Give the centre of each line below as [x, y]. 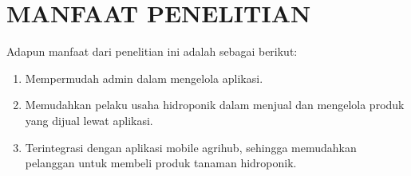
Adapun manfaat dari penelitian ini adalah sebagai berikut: [152, 51]
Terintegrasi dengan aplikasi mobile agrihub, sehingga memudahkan [191, 147]
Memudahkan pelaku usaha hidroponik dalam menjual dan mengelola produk [215, 105]
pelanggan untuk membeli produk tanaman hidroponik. [161, 163]
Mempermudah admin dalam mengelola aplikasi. [144, 78]
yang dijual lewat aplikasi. [89, 120]
